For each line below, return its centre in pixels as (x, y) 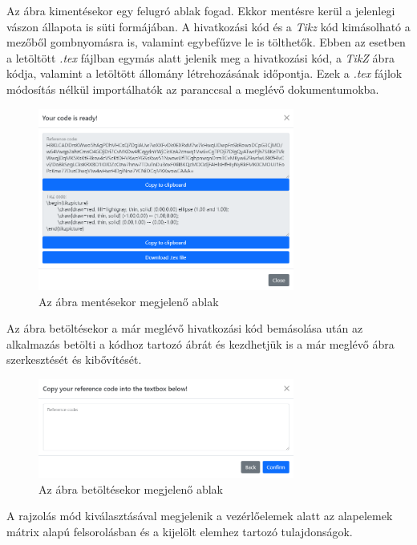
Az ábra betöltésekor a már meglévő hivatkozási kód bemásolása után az (185, 328)
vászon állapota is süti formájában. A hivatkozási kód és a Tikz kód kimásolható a (208, 26)
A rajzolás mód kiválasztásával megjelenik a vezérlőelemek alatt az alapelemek (200, 516)
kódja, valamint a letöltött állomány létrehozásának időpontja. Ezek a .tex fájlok (204, 73)
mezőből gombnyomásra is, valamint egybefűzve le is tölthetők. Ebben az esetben (206, 42)
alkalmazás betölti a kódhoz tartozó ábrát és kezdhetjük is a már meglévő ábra (200, 343)
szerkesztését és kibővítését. (74, 359)
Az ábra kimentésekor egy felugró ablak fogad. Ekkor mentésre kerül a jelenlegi (201, 10)
